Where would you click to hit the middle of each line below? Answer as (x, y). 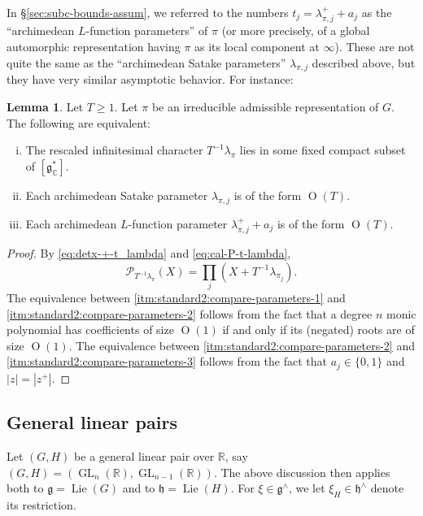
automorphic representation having (94, 47)
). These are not (375, 47)
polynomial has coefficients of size (90, 330)
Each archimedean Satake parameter (117, 195)
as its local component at (257, 47)
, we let (307, 488)
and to (139, 488)
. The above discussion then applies (302, 472)
